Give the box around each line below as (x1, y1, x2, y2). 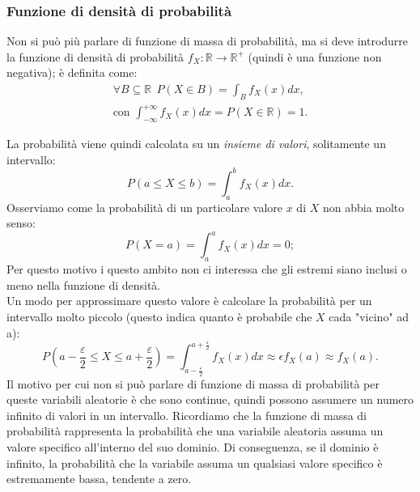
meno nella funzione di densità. (6, 276, 161, 293)
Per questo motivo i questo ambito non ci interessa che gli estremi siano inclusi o (6, 261, 407, 278)
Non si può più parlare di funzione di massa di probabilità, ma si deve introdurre (6, 32, 409, 49)
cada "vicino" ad (329, 307, 409, 324)
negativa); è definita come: (6, 64, 138, 81)
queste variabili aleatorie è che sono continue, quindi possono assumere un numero (6, 391, 414, 408)
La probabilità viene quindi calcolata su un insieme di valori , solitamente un (6, 135, 386, 152)
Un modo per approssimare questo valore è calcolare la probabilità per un (6, 292, 372, 309)
